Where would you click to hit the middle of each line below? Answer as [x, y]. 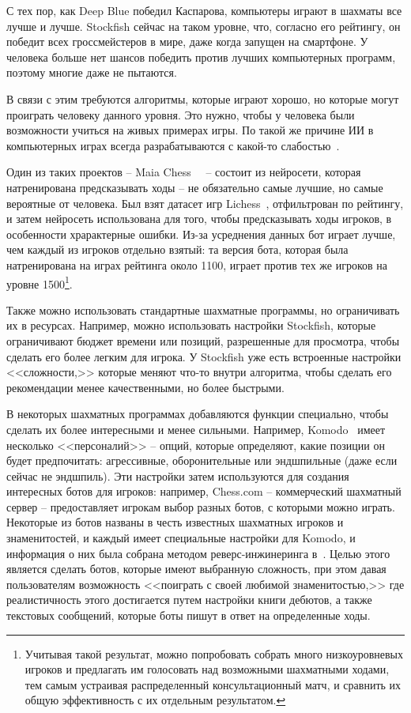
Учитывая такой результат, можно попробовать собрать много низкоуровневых [214, 653]
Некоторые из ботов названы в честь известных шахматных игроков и [175, 522]
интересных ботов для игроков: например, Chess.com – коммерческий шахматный [204, 491]
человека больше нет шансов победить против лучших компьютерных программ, [201, 57]
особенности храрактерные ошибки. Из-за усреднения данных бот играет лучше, [201, 234]
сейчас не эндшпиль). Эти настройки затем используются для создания [178, 475]
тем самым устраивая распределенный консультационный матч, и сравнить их [213, 684]
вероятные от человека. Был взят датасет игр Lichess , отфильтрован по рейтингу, [205, 203]
